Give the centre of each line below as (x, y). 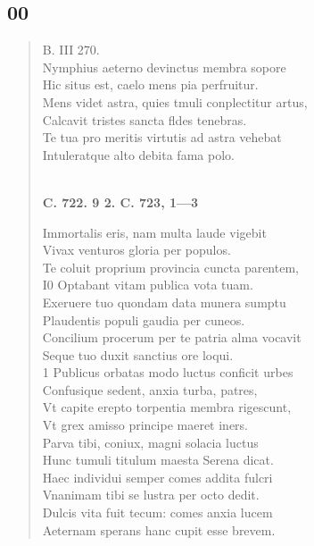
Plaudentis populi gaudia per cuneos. (144, 319)
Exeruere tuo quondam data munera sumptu (164, 302)
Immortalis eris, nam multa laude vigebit (154, 232)
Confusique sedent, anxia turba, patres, (150, 389)
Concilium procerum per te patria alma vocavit (172, 337)
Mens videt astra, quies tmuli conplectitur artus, (175, 101)
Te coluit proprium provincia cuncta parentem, (170, 267)
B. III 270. (71, 50)
